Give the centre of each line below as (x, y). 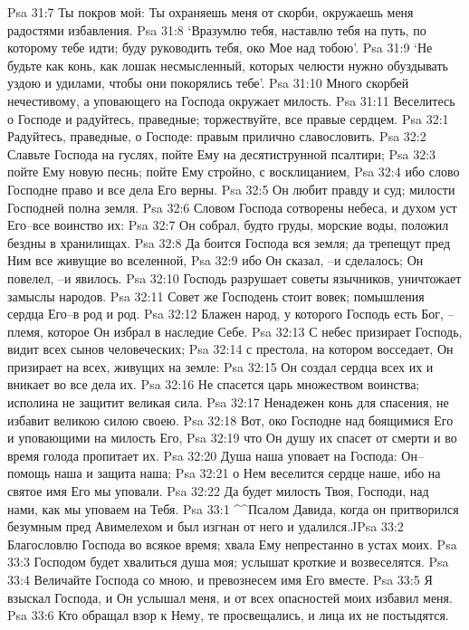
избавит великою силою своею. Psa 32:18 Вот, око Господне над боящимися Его (230, 420)
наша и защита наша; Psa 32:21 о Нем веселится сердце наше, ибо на (247, 473)
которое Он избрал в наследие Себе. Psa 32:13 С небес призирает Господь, (255, 331)
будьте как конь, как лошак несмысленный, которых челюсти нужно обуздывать (228, 65)
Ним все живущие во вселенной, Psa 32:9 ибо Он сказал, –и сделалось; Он (215, 260)
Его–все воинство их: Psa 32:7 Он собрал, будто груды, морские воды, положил (228, 225)
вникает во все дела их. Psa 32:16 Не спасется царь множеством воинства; (214, 384)
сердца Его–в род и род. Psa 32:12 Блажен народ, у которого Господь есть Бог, (225, 314)
